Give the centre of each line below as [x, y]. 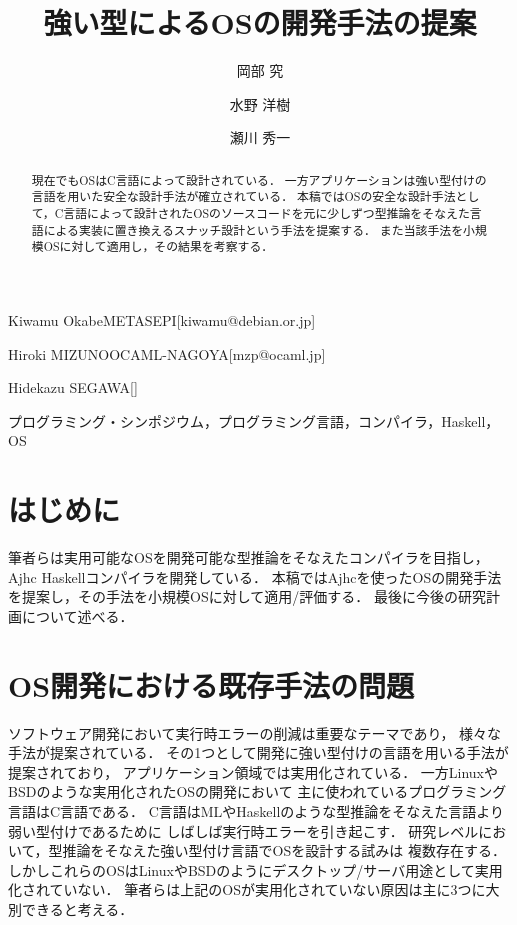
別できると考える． [71, 908]
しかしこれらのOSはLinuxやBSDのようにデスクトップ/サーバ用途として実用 [255, 869]
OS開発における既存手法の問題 [211, 684]
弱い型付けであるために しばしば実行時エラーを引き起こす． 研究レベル [243, 830]
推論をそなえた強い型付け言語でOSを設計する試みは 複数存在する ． [284, 850]
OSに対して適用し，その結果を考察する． [158, 246]
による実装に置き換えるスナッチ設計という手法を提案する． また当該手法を [253, 229]
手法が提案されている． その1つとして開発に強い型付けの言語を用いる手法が [258, 752]
